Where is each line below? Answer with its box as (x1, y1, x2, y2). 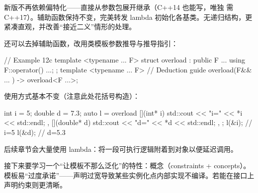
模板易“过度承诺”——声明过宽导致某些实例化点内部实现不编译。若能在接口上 (4, 170, 255, 180)
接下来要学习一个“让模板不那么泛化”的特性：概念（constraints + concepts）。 (4, 160, 251, 171)
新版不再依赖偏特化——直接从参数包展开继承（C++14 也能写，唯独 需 (4, 2, 234, 12)
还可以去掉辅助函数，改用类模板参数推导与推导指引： (4, 38, 178, 48)
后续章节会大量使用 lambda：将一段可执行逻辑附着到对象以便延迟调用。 (4, 143, 238, 154)
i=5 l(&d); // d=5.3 (4, 127, 66, 137)
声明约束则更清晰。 (4, 180, 67, 190)
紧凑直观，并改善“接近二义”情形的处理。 (4, 21, 136, 32)
